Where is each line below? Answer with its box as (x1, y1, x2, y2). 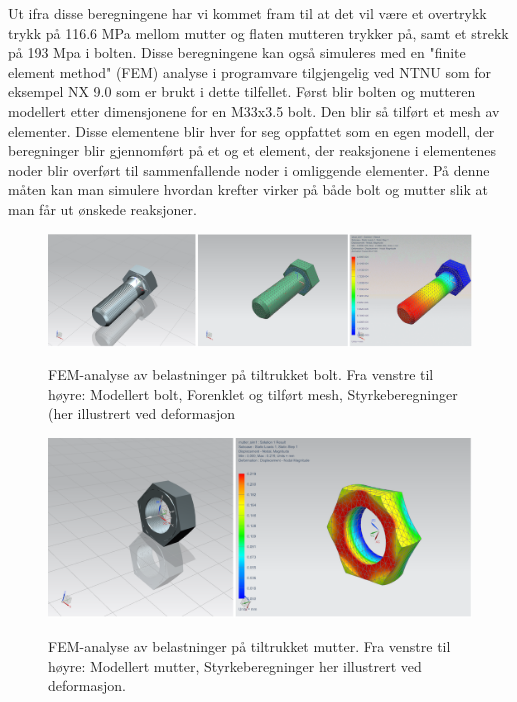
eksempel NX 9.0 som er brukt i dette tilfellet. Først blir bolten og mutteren (8, 81, 476, 102)
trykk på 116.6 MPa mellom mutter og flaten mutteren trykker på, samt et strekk (8, 22, 509, 43)
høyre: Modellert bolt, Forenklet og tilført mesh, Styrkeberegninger (48, 383, 458, 404)
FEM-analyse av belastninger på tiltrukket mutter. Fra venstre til (48, 636, 451, 657)
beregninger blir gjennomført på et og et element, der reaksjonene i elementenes (8, 140, 497, 161)
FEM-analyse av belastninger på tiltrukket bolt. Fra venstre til (48, 364, 434, 385)
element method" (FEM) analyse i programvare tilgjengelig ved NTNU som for (8, 61, 492, 82)
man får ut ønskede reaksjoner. (8, 198, 197, 219)
